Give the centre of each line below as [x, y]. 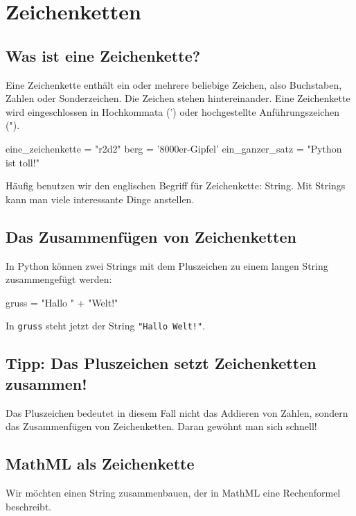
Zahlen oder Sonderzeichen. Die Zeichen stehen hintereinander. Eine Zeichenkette [178, 98]
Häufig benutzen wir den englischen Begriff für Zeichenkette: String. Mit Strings [176, 186]
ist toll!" [23, 162]
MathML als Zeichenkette [100, 464]
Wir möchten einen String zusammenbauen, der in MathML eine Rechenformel [173, 492]
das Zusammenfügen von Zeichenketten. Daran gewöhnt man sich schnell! [161, 426]
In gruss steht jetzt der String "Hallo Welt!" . [106, 326]
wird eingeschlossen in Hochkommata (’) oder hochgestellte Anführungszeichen [172, 111]
